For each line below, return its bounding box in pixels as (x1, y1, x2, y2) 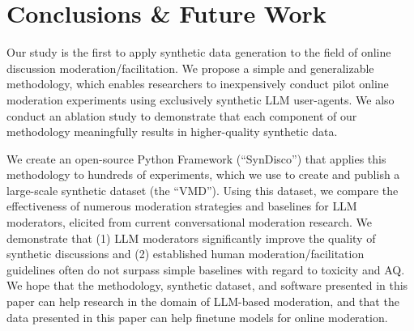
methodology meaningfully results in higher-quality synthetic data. (6, 123, 338, 140)
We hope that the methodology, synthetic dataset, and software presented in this (6, 277, 408, 294)
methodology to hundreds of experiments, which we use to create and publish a (6, 166, 400, 183)
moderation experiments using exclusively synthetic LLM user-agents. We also (6, 91, 395, 108)
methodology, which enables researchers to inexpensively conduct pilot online (6, 75, 389, 92)
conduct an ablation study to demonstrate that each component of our (6, 107, 357, 124)
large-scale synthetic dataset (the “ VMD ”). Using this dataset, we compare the (6, 181, 399, 198)
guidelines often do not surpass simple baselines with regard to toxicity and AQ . (6, 261, 405, 278)
